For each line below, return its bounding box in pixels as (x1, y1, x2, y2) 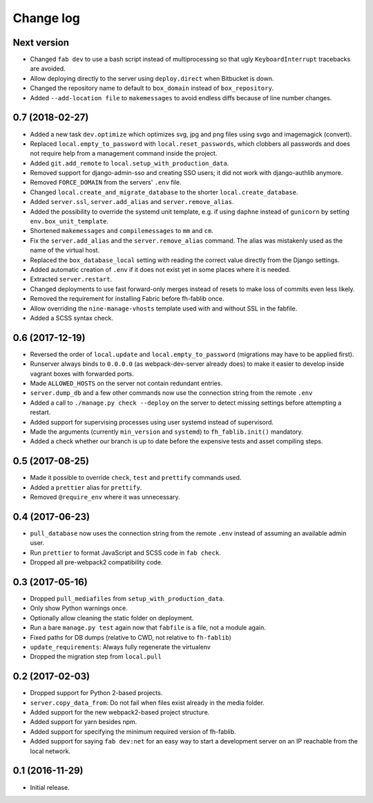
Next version (12, 37, 69, 48)
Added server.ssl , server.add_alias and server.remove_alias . (30, 198, 234, 206)
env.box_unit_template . (30, 217, 109, 225)
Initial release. (30, 783, 70, 791)
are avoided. (30, 64, 66, 73)
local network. (30, 747, 71, 755)
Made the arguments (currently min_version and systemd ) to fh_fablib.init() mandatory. (30, 427, 303, 436)
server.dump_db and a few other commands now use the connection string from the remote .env (30, 389, 313, 397)
